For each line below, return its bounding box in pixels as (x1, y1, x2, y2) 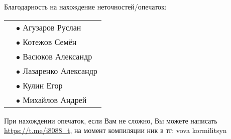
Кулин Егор (23, 79, 63, 91)
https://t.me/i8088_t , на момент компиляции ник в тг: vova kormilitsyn (4, 125, 227, 135)
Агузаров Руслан (23, 21, 81, 33)
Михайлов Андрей (23, 93, 87, 105)
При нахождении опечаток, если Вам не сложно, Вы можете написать (4, 115, 217, 125)
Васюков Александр (23, 50, 92, 62)
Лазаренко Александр (23, 64, 97, 76)
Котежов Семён (23, 35, 77, 47)
